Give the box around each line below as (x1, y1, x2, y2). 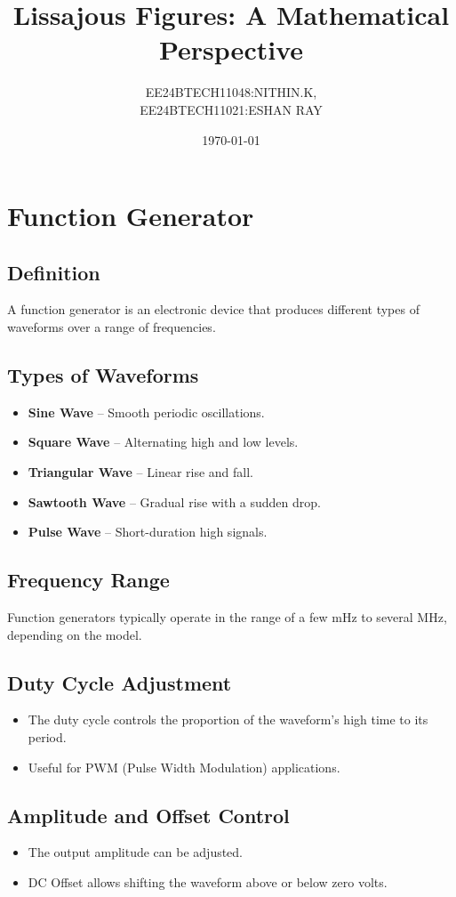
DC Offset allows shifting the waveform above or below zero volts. (28, 873, 388, 892)
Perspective (158, 31, 303, 68)
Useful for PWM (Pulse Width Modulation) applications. (28, 757, 340, 776)
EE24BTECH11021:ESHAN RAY (140, 100, 323, 118)
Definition (7, 258, 100, 286)
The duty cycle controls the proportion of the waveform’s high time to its (28, 710, 428, 729)
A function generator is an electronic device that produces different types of (7, 300, 420, 319)
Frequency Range (7, 566, 170, 594)
